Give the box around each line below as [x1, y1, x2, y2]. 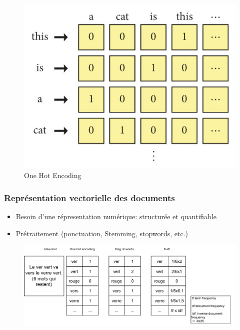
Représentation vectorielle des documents [4, 192, 175, 204]
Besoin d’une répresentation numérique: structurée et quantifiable [15, 211, 216, 222]
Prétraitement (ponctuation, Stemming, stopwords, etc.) [15, 228, 188, 238]
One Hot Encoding [24, 170, 81, 181]
